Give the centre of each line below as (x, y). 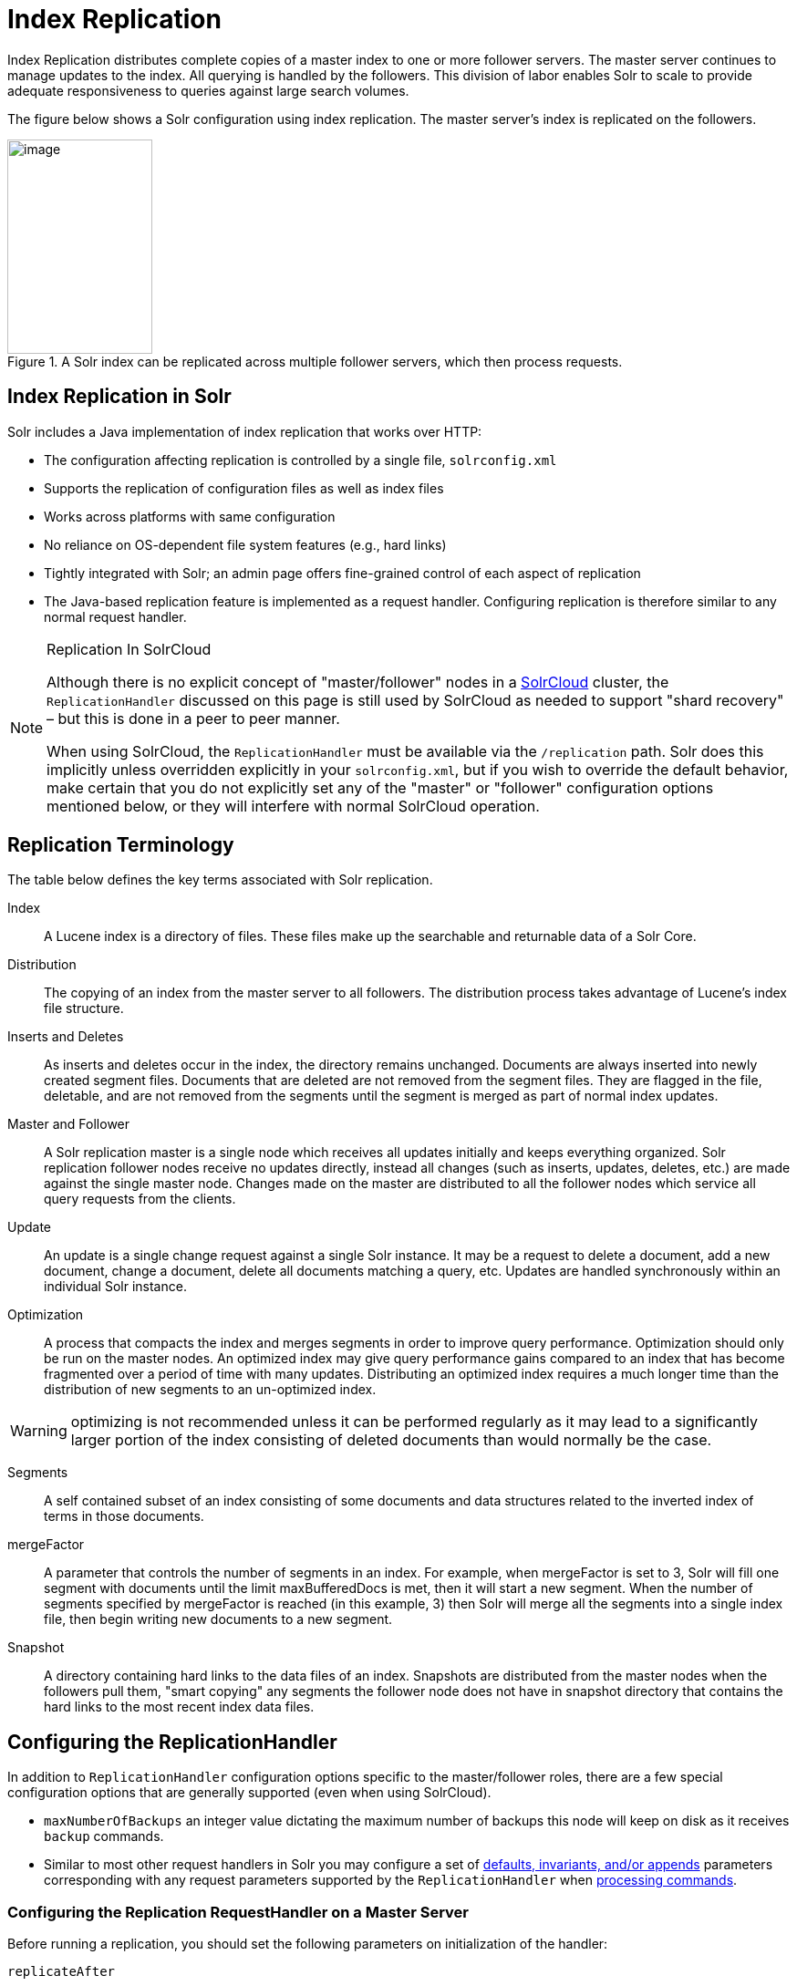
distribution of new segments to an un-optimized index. (210, 1390)
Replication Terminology (121, 845)
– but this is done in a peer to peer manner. (193, 718)
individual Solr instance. (115, 1287)
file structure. (84, 1009)
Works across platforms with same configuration (190, 516)
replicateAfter (62, 1972)
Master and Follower (69, 1124)
